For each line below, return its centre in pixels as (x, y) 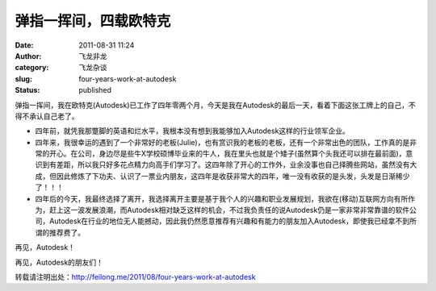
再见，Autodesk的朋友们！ (59, 262)
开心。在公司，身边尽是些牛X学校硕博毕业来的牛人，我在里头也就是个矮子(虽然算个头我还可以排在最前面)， (227, 154)
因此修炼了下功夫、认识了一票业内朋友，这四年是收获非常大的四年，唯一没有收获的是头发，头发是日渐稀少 (233, 176)
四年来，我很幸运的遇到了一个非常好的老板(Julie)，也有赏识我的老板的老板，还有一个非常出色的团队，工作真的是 (222, 142)
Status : (27, 90)
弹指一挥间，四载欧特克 (93, 21)
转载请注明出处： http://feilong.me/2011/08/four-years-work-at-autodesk (135, 276)
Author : (28, 56)
